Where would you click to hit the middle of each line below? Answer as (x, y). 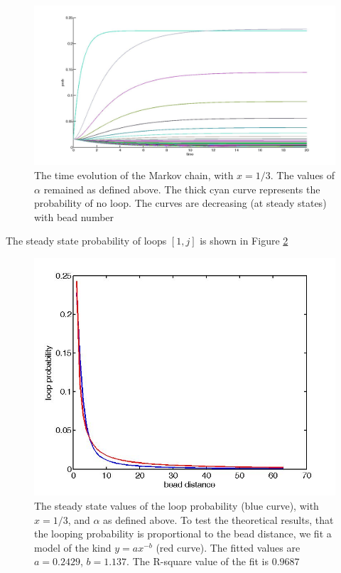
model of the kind (73, 547)
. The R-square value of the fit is (197, 561)
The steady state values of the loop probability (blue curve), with (177, 505)
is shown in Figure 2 (244, 241)
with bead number (74, 216)
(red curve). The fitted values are (228, 547)
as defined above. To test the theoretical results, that (218, 519)
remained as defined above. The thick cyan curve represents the (182, 189)
